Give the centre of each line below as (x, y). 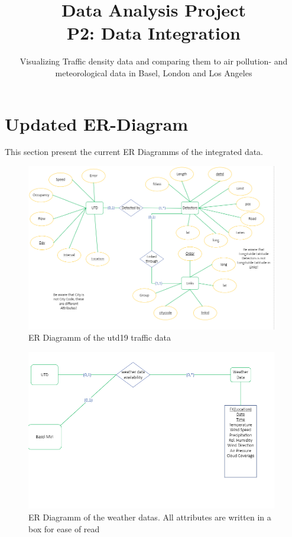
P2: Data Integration (154, 33)
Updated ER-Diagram (97, 123)
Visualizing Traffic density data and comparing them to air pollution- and (154, 61)
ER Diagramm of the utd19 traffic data (100, 337)
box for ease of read (64, 528)
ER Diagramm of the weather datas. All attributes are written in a (150, 517)
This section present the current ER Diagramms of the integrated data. (134, 152)
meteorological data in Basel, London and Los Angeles (154, 72)
